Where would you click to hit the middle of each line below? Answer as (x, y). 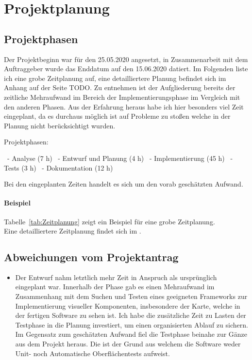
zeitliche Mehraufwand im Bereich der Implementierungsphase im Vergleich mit (122, 97)
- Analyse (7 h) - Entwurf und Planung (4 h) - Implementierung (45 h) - (120, 158)
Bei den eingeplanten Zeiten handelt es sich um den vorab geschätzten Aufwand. (124, 184)
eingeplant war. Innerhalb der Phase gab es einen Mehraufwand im (115, 287)
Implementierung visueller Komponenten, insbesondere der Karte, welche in (128, 305)
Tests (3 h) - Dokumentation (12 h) (59, 167)
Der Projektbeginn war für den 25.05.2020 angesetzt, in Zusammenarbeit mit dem (126, 59)
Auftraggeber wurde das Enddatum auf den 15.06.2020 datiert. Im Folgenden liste (126, 69)
